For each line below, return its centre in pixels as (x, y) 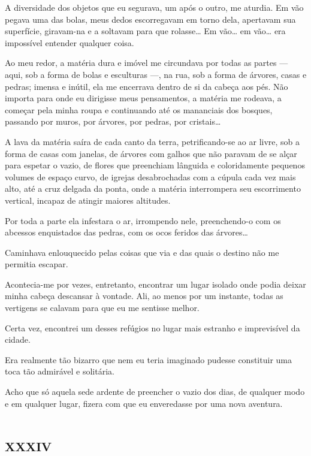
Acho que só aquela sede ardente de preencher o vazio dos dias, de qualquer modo (155, 392)
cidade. (18, 339)
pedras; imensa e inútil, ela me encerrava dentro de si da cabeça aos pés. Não (147, 86)
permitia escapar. (37, 264)
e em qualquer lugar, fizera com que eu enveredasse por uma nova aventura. (144, 403)
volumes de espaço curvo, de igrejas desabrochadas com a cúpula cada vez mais (150, 176)
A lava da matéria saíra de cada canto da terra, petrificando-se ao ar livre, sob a (153, 141)
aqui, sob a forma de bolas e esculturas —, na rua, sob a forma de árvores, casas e (156, 74)
